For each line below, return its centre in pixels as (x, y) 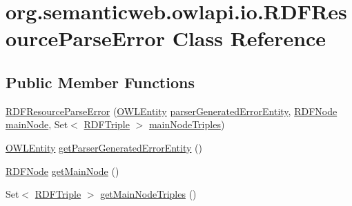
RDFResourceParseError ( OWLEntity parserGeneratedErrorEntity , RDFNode (172, 111)
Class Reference (249, 38)
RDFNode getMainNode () (62, 171)
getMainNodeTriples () (148, 194)
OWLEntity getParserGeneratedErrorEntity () (104, 147)
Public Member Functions (100, 82)
